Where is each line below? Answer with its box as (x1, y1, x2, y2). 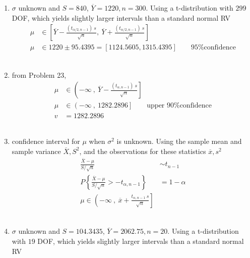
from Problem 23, (12, 69, 67, 80)
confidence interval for (12, 136, 80, 146)
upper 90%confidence (147, 102, 212, 110)
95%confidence (191, 44, 236, 51)
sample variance (12, 145, 61, 156)
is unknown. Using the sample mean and (116, 136, 242, 146)
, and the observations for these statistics (79, 145, 206, 156)
